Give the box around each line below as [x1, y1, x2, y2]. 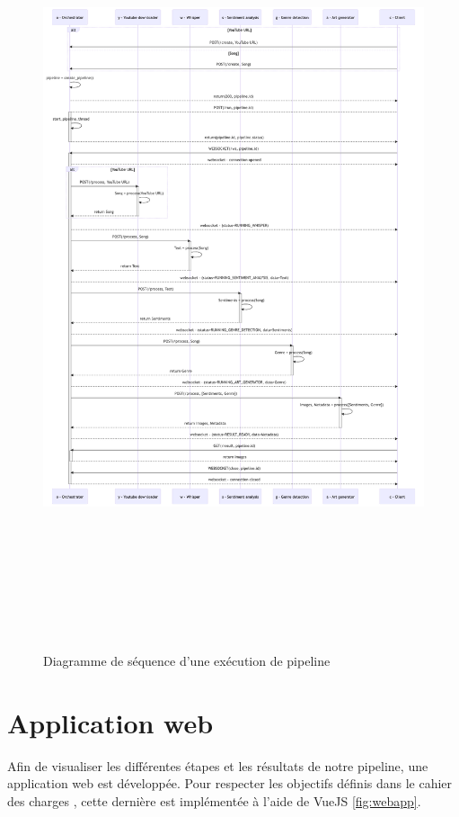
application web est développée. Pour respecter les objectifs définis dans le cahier [7, 774, 453, 793]
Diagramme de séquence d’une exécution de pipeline [43, 651, 331, 669]
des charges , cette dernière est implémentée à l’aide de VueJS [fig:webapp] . [7, 791, 421, 810]
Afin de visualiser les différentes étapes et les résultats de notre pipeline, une [7, 756, 428, 775]
